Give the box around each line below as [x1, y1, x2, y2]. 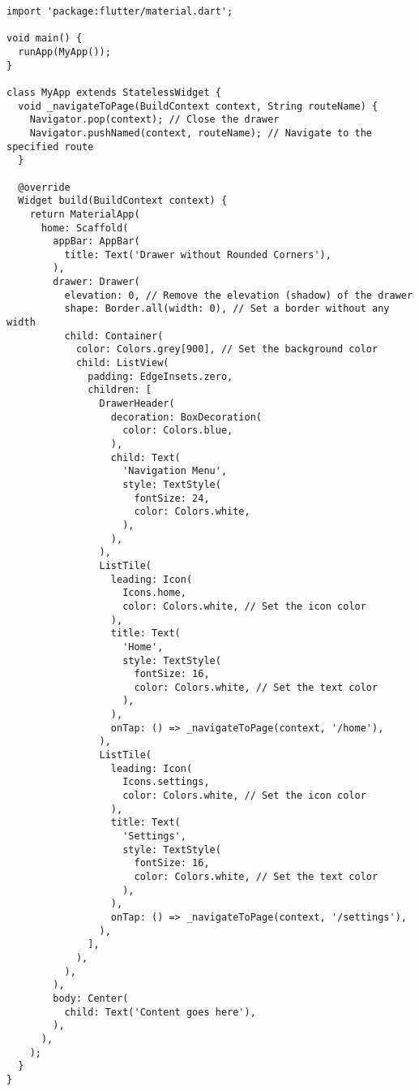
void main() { [6, 32, 83, 45]
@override [18, 181, 71, 193]
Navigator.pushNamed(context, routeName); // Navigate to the [29, 127, 373, 139]
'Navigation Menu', [122, 465, 228, 477]
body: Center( [53, 992, 129, 1004]
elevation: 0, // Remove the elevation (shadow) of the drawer [64, 289, 413, 301]
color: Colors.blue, [122, 425, 233, 437]
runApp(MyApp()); [18, 45, 111, 58]
